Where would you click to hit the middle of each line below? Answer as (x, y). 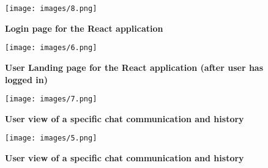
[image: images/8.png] (51, 9)
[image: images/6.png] (51, 48)
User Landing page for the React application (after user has (134, 67)
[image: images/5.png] (51, 138)
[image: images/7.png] (51, 99)
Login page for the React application (84, 28)
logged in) (26, 79)
